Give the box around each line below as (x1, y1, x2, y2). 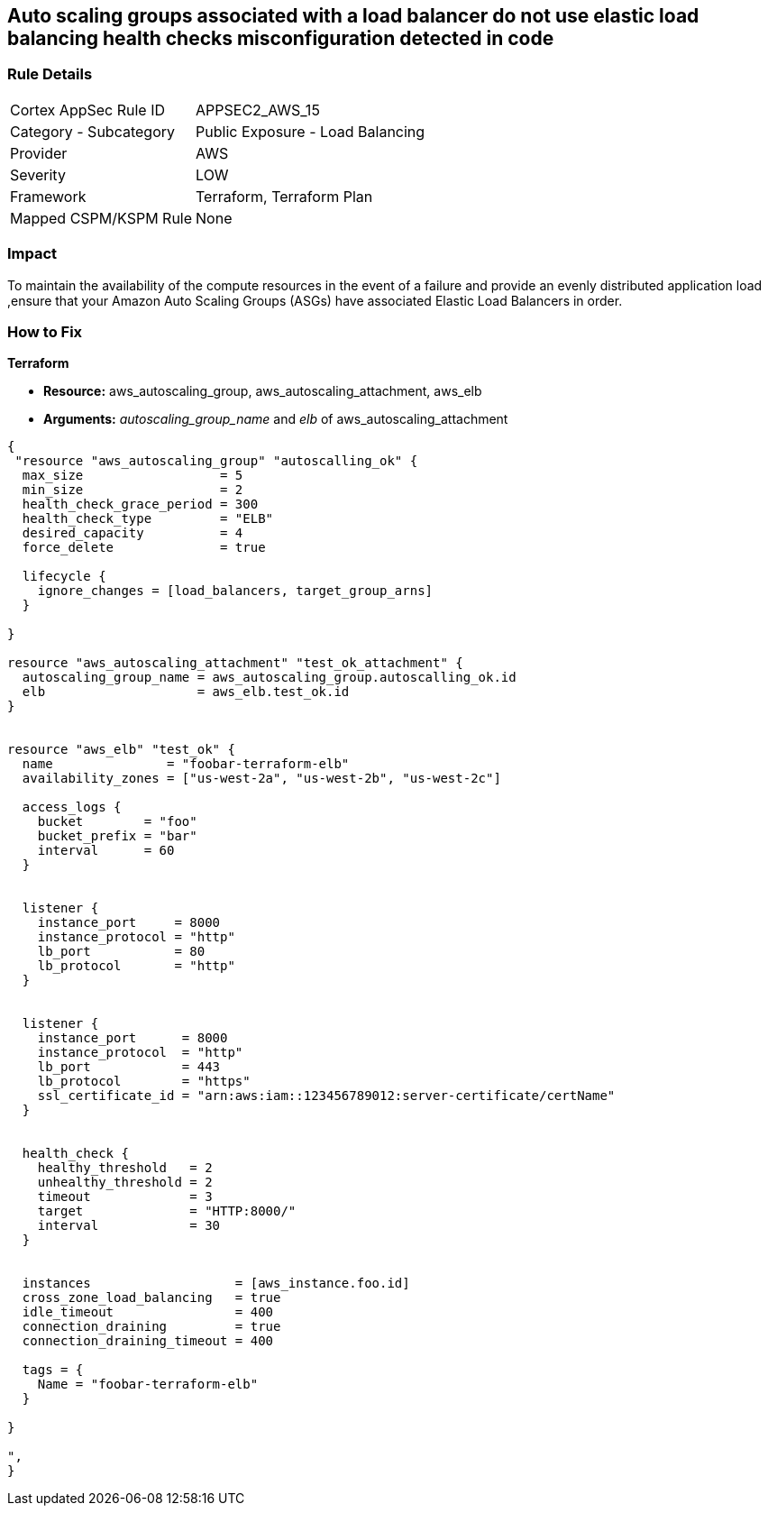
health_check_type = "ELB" (22, 511, 274, 527)
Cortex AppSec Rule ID (10, 100, 166, 119)
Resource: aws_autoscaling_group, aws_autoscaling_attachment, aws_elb (43, 383, 482, 399)
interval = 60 (37, 843, 175, 858)
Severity (10, 165, 66, 184)
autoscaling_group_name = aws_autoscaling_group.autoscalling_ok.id (22, 670, 517, 685)
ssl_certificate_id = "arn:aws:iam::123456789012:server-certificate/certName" (37, 1088, 616, 1104)
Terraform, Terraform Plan (196, 187, 373, 206)
